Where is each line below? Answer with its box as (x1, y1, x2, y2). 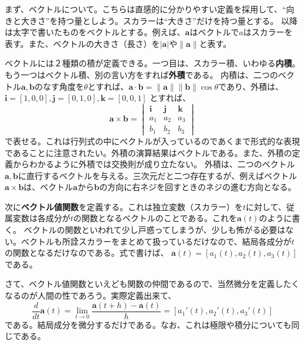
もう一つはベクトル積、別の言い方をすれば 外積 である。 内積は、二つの (5, 68, 279, 80)
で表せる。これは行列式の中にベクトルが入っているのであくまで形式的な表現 (5, 134, 300, 147)
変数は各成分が (12, 212, 70, 224)
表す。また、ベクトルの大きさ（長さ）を (5, 37, 160, 49)
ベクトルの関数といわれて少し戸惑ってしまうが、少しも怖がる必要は (23, 224, 286, 236)
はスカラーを (243, 26, 293, 38)
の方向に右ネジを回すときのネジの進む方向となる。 (99, 181, 296, 193)
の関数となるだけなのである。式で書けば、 (5, 246, 169, 259)
